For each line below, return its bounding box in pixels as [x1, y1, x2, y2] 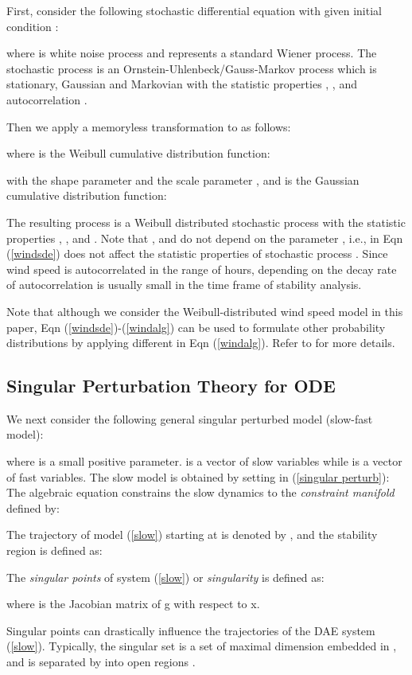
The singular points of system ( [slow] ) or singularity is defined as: [6, 568, 325, 585]
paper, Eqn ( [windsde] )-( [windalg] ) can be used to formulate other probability [6, 318, 386, 335]
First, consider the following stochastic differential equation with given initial [6, 2, 382, 18]
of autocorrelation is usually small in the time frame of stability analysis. [6, 276, 362, 293]
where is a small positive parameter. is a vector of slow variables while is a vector [6, 453, 402, 470]
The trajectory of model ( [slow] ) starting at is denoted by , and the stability [6, 526, 378, 543]
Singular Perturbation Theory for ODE [6, 373, 336, 398]
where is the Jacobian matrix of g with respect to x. [6, 595, 260, 612]
